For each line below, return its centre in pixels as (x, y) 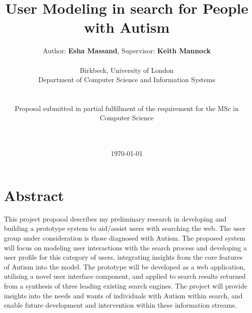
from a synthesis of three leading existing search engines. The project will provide (126, 285)
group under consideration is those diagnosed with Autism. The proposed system (125, 237)
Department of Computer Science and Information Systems (127, 79)
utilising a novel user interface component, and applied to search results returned (125, 276)
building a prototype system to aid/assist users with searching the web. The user (125, 228)
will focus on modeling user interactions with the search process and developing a (126, 247)
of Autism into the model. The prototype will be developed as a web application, (125, 266)
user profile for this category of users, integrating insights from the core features (123, 257)
